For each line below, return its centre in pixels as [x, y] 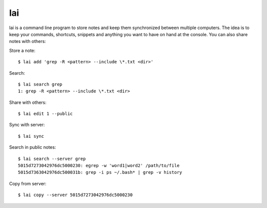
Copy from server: [28, 183]
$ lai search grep [40, 84]
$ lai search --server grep [52, 159]
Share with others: [28, 102]
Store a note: [22, 50]
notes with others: [28, 42]
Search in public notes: [33, 147]
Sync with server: [27, 125]
